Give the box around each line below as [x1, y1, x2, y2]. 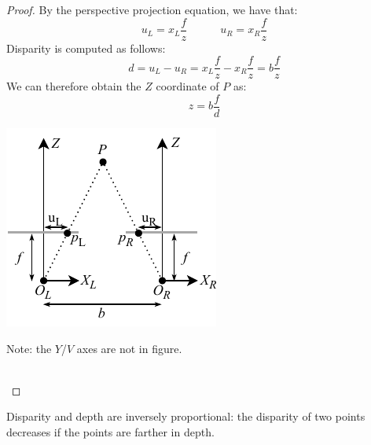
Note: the [6, 340, 52, 356]
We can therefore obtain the [6, 78, 141, 94]
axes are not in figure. [76, 340, 182, 356]
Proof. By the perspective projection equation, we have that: [6, 2, 298, 17]
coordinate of [156, 78, 219, 94]
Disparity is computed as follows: [6, 39, 166, 56]
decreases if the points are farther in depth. [6, 423, 215, 439]
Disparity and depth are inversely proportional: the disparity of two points [6, 408, 365, 425]
